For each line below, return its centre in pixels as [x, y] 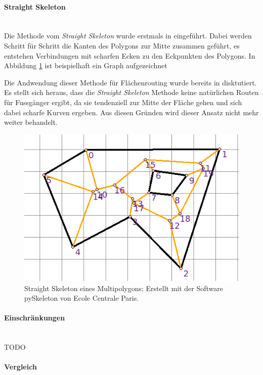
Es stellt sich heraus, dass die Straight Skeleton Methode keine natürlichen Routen [131, 92]
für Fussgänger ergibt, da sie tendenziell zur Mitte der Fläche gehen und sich [123, 102]
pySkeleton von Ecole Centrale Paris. [82, 298]
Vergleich [20, 367]
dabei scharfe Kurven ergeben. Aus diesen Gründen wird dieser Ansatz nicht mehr [131, 112]
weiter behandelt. [31, 122]
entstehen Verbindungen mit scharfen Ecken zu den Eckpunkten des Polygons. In [130, 55]
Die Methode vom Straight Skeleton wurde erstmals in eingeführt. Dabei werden [128, 36]
